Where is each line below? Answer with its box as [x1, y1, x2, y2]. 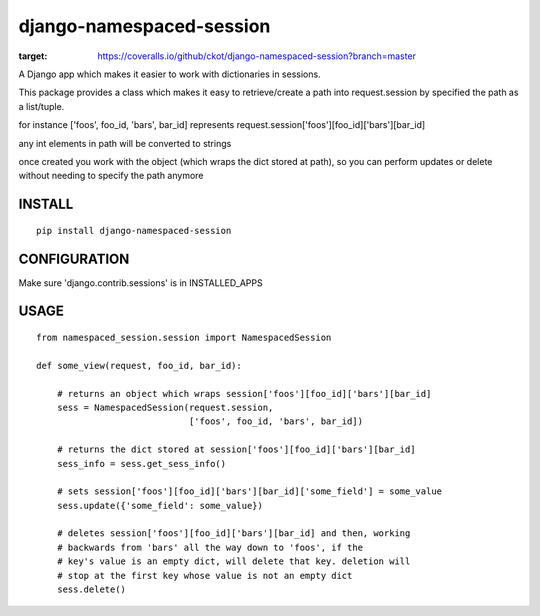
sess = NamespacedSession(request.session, [56, 401, 274, 413]
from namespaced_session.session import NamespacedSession [36, 332, 332, 343]
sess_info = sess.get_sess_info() [56, 458, 227, 469]
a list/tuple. [18, 100, 65, 112]
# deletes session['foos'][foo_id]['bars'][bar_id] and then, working [56, 528, 411, 539]
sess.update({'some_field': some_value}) [56, 500, 264, 511]
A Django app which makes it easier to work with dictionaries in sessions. [18, 68, 321, 80]
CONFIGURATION [18, 250, 130, 267]
